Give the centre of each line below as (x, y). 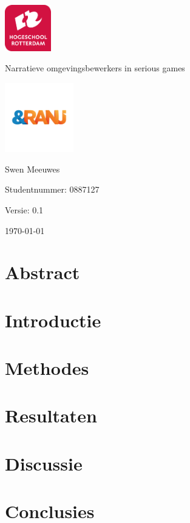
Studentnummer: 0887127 (52, 189)
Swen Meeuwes (32, 169)
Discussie (44, 463)
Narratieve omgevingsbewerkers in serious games (95, 68)
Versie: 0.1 (24, 209)
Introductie (53, 320)
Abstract (42, 272)
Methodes (47, 368)
